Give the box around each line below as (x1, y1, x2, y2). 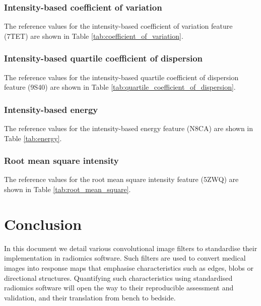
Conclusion (4, 213, 82, 234)
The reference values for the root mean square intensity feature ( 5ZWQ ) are (4, 174, 239, 185)
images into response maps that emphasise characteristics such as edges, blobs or (4, 262, 253, 273)
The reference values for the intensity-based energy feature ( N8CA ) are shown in (4, 123, 253, 134)
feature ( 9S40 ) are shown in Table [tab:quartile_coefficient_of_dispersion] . (4, 82, 236, 92)
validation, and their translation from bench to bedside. (4, 292, 176, 302)
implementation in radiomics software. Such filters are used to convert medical (4, 253, 246, 263)
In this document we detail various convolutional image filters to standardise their (4, 242, 257, 253)
